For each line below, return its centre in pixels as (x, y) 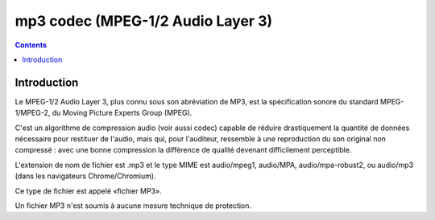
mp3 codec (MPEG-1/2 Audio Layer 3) (144, 21)
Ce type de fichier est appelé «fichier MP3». (88, 191)
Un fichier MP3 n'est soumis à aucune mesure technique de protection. (133, 206)
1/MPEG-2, (33, 113)
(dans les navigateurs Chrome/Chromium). (85, 176)
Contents (31, 45)
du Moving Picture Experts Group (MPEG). (122, 113)
